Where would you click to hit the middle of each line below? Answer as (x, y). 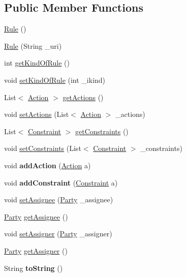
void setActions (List (37, 114)
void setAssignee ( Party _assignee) (59, 199)
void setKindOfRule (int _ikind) (55, 80)
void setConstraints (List (43, 148)
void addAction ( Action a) (48, 165)
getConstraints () (102, 131)
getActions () (83, 97)
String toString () (34, 268)
